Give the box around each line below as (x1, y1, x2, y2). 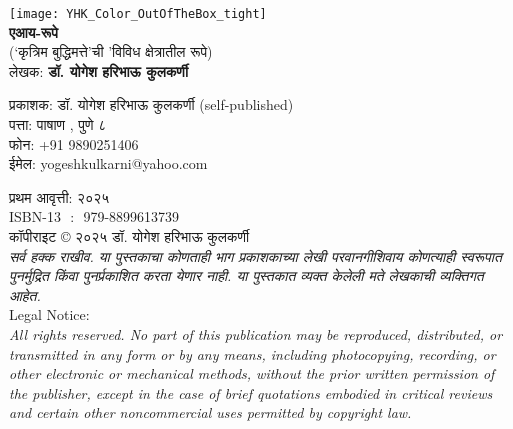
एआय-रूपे (9, 21, 58, 42)
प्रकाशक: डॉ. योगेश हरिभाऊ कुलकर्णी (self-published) (9, 94, 294, 115)
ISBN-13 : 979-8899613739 (9, 206, 180, 227)
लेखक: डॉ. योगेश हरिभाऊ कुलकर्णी (9, 60, 189, 81)
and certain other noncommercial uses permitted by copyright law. (9, 402, 412, 423)
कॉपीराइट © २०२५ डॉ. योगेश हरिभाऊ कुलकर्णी (9, 226, 250, 246)
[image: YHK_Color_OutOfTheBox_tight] (9, 7, 267, 21)
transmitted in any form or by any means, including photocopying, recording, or (9, 343, 496, 364)
